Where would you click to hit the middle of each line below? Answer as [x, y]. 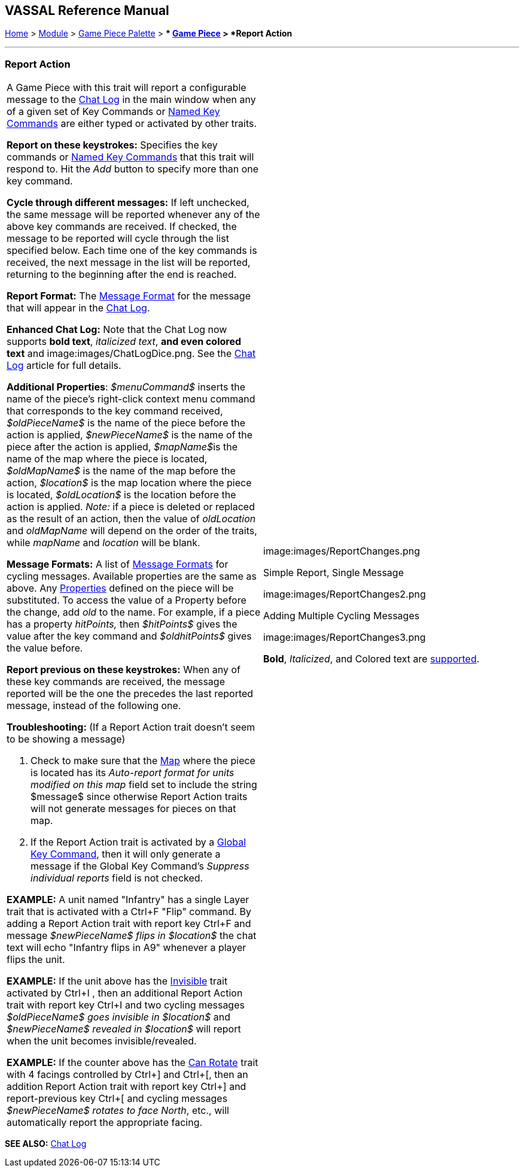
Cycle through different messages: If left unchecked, [128, 203]
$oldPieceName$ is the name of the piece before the [126, 423]
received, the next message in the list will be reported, [129, 263]
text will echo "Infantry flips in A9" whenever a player [127, 948]
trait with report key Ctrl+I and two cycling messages [126, 1005]
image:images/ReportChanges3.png [345, 638]
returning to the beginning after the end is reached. [122, 275]
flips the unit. [36, 960]
